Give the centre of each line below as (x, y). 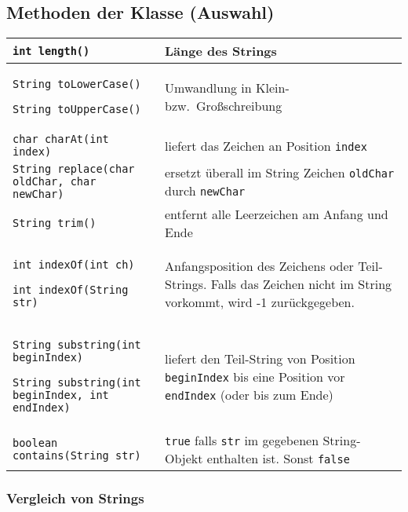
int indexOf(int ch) (74, 265)
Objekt (184, 459)
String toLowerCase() (77, 84)
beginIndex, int (61, 395)
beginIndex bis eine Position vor (255, 376)
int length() (51, 51)
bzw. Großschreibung (224, 106)
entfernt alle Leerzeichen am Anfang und (277, 214)
